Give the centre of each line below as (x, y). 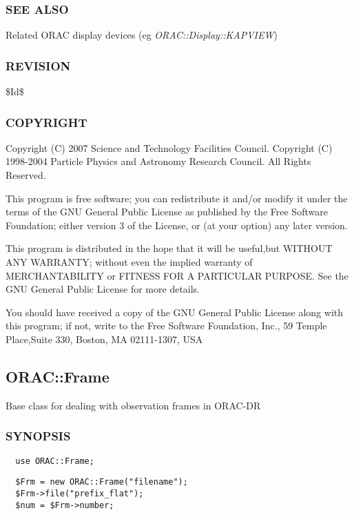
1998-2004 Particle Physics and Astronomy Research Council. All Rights (158, 161)
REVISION (38, 65)
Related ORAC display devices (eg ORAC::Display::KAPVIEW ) (142, 35)
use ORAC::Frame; (55, 461)
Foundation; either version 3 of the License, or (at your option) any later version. (177, 225)
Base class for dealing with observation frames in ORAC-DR (133, 405)
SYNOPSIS (38, 436)
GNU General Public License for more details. (103, 289)
